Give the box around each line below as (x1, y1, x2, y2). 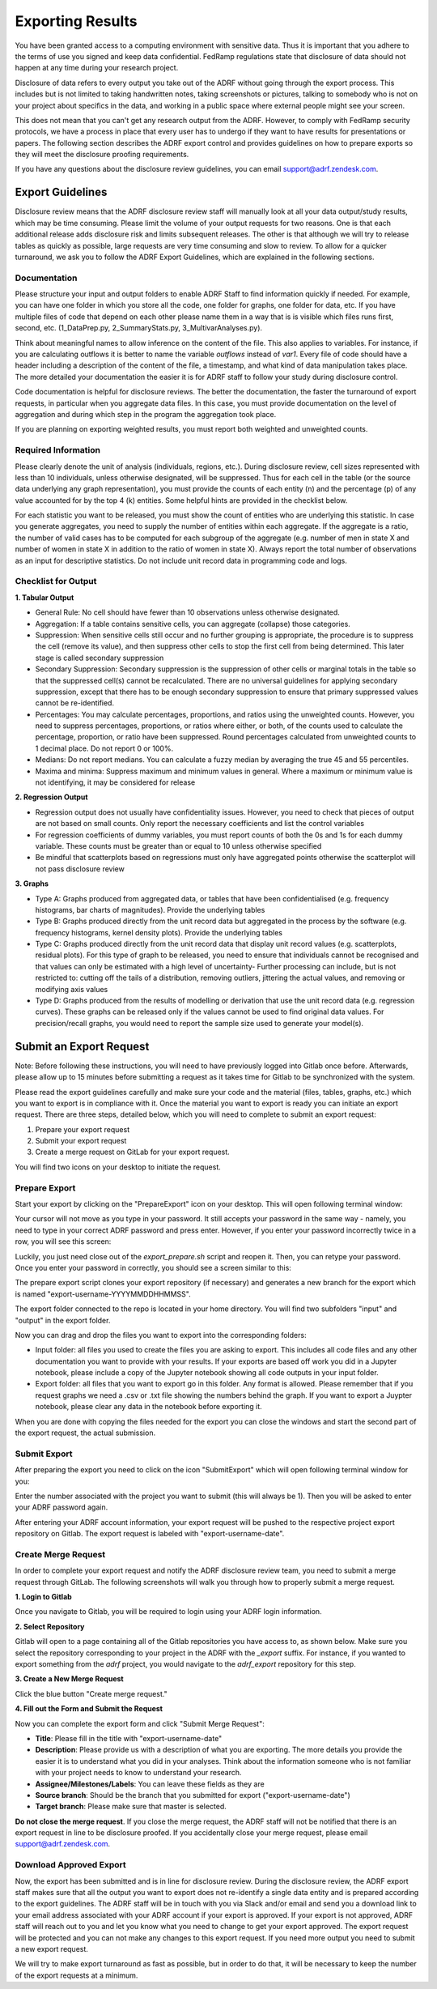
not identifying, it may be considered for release (35, 777, 196, 787)
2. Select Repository (15, 1621, 85, 1631)
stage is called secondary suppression (35, 653, 164, 662)
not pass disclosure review (35, 863, 125, 874)
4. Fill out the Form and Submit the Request (15, 1704, 163, 1714)
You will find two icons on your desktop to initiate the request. (15, 1162, 222, 1172)
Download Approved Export (15, 1859, 127, 1871)
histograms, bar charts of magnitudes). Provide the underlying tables (35, 905, 265, 914)
